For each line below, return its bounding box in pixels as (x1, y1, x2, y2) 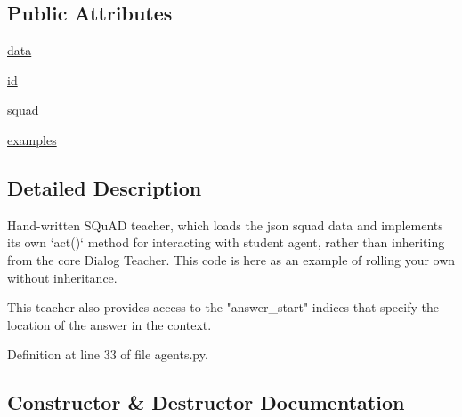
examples (7, 130, 57, 148)
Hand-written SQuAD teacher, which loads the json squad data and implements (7, 215, 443, 234)
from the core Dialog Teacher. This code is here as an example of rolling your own (7, 250, 456, 269)
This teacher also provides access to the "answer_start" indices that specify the (7, 298, 439, 317)
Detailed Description (7, 173, 202, 201)
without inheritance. (7, 268, 118, 286)
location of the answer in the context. (7, 315, 212, 333)
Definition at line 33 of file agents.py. (7, 345, 208, 364)
